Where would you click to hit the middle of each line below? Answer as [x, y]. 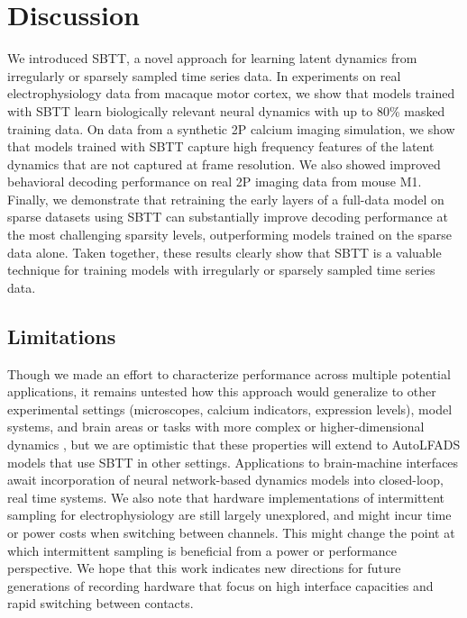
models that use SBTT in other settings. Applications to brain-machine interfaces [233, 462]
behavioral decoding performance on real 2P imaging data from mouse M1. [215, 182]
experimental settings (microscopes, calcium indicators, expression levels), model [230, 409]
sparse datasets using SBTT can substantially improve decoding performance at [228, 217]
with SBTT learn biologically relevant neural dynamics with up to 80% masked [226, 110]
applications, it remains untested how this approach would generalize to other [222, 391]
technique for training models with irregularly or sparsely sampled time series [221, 270]
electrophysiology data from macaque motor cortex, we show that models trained [231, 93]
